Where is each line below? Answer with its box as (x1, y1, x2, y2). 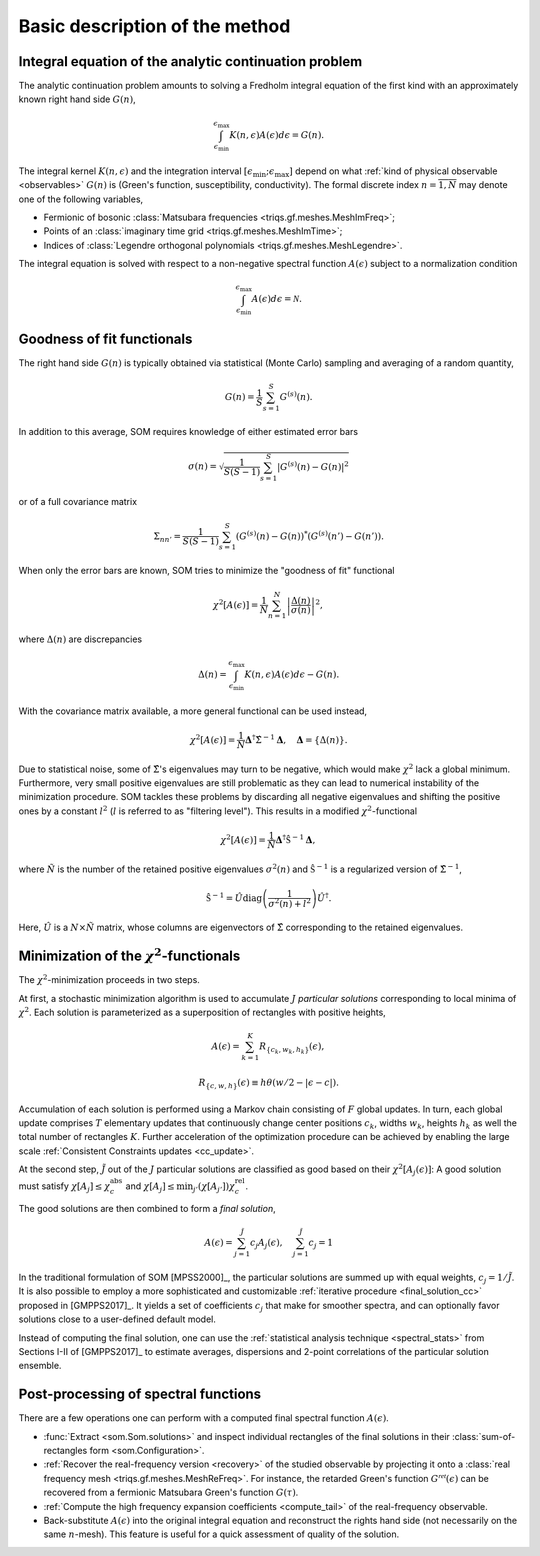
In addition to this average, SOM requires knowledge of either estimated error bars (18, 425, 359, 437)
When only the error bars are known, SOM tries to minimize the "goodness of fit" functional (18, 565, 395, 577)
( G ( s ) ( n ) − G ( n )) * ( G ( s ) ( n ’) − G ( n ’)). (235, 528, 385, 542)
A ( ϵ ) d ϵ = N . (251, 293, 302, 305)
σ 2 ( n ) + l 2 (268, 896, 312, 909)
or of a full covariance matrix (18, 496, 138, 508)
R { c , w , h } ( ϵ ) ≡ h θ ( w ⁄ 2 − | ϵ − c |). (198, 1076, 340, 1090)
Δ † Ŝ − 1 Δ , (275, 832, 316, 845)
